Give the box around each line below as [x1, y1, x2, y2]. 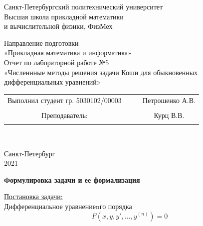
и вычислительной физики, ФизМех [4, 21, 113, 31]
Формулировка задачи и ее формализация [4, 174, 140, 185]
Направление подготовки [4, 37, 79, 48]
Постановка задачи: [4, 191, 63, 202]
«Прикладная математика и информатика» [4, 47, 132, 58]
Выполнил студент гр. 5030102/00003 [7, 95, 122, 105]
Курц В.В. [154, 110, 185, 120]
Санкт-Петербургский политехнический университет [4, 1, 163, 11]
